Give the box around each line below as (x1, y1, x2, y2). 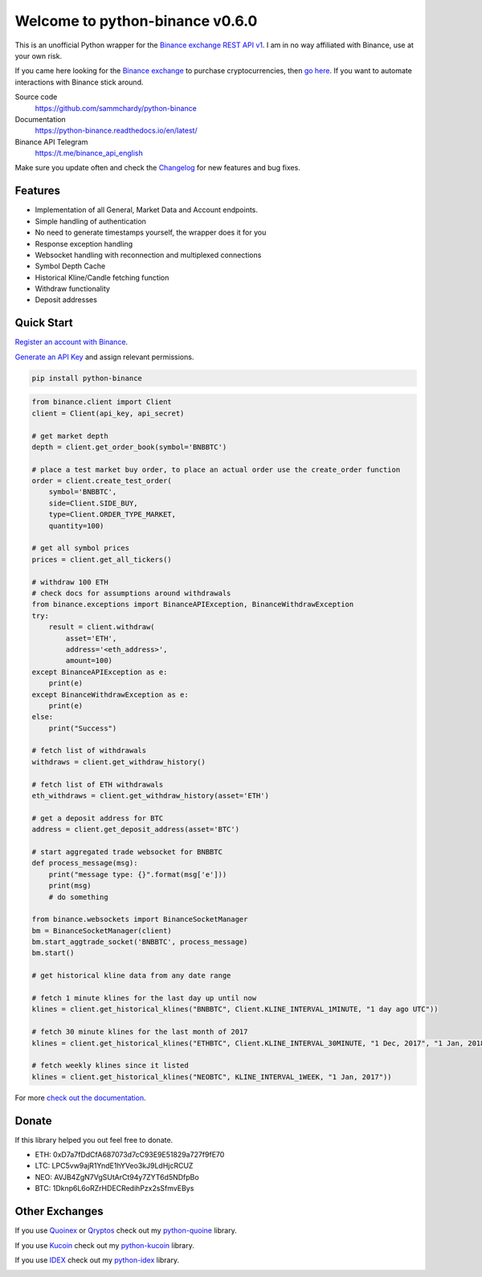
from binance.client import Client (31, 398, 172, 407)
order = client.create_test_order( (31, 477, 172, 485)
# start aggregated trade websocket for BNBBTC (31, 847, 223, 856)
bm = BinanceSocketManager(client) (31, 926, 172, 935)
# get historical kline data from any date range (31, 971, 231, 980)
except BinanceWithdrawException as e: (31, 690, 189, 699)
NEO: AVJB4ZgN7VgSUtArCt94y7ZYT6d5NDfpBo (35, 1172, 200, 1181)
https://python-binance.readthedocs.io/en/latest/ (35, 125, 198, 136)
